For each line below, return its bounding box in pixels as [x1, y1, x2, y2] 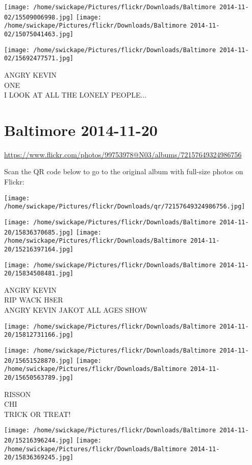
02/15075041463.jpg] [4, 30, 74, 38]
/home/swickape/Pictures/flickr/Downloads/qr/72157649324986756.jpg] [4, 203, 245, 211]
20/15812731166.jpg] [4, 331, 74, 339]
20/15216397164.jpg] [4, 245, 74, 253]
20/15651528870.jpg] [4, 357, 74, 364]
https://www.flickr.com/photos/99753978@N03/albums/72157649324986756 [4, 149, 242, 159]
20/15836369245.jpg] [4, 454, 74, 461]
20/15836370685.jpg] [4, 228, 74, 236]
